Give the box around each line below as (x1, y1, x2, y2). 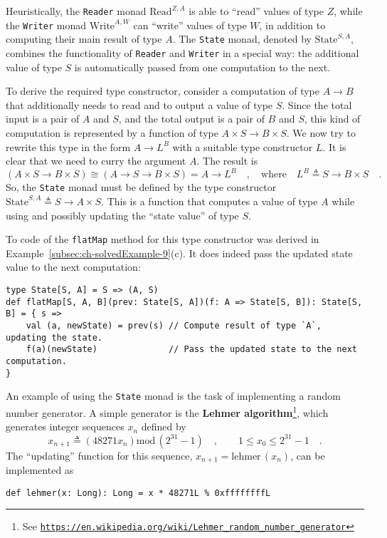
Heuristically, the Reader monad (6, 4, 147, 18)
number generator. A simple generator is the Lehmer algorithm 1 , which (6, 403, 329, 420)
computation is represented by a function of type (6, 125, 218, 140)
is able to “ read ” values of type (189, 4, 324, 18)
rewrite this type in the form (6, 139, 131, 154)
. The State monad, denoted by (172, 31, 312, 46)
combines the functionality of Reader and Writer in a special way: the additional (6, 45, 359, 60)
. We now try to (286, 125, 356, 140)
